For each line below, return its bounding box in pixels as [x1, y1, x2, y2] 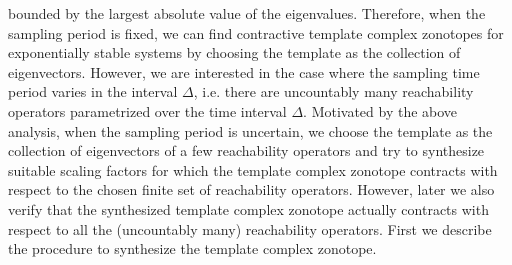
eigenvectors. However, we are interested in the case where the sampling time [8, 61, 480, 82]
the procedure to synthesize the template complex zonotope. [8, 238, 377, 259]
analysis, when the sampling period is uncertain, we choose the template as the [8, 120, 493, 141]
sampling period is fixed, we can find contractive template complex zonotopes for [8, 22, 504, 43]
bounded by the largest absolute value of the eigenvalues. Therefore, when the [8, 3, 486, 23]
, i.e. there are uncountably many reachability [193, 81, 474, 102]
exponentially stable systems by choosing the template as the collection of [8, 42, 461, 63]
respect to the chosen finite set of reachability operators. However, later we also [8, 179, 495, 200]
